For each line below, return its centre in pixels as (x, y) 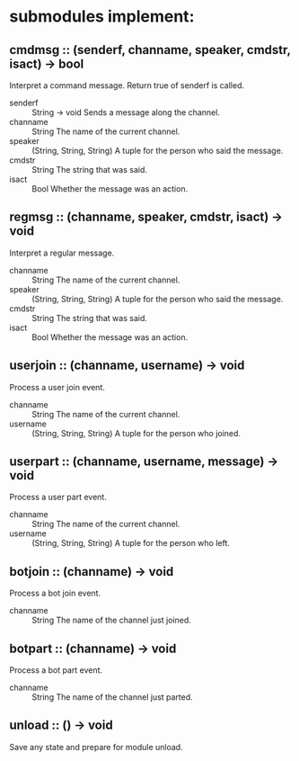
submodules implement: (102, 17)
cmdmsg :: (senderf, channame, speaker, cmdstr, (150, 50)
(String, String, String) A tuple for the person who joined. (136, 433)
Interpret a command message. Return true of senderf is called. (127, 85)
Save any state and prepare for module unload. (96, 747)
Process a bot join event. (55, 593)
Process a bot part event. (56, 670)
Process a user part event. (58, 497)
